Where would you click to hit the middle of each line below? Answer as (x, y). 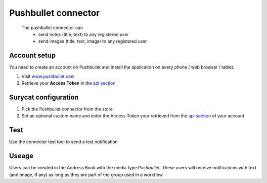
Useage (21, 156)
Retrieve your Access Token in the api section (68, 83)
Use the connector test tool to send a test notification (64, 142)
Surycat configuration (44, 97)
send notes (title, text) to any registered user (84, 34)
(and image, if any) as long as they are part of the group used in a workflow (86, 175)
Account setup (32, 55)
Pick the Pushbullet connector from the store (67, 109)
